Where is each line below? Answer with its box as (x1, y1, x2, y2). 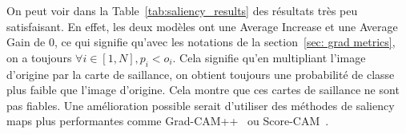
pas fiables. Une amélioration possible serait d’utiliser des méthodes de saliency (6, 97, 395, 113)
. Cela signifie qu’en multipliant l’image (172, 49, 366, 65)
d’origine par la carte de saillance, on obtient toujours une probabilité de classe (6, 65, 395, 82)
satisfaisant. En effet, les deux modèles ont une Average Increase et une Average (6, 18, 398, 34)
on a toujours (6, 49, 72, 65)
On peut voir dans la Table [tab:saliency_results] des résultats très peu (6, 2, 358, 18)
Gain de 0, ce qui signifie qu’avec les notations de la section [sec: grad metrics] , (6, 33, 396, 50)
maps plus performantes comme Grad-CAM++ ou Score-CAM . (6, 112, 329, 129)
